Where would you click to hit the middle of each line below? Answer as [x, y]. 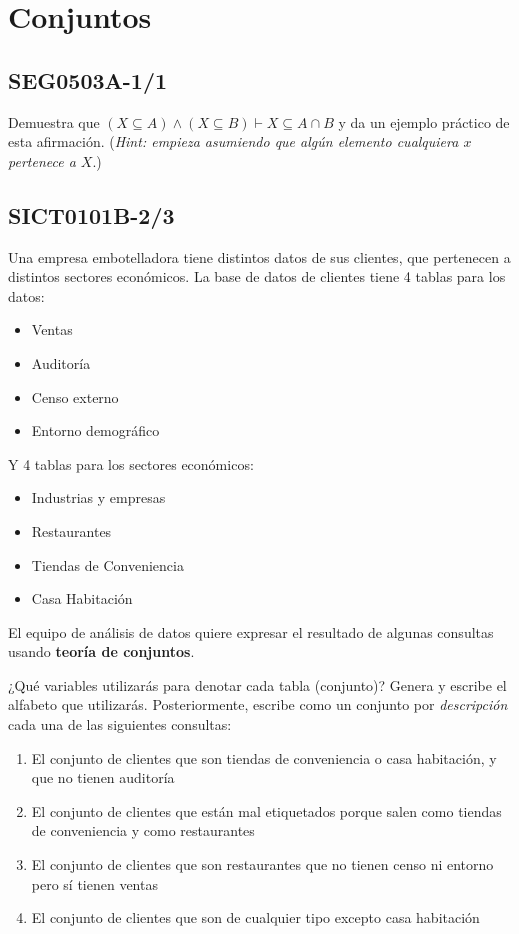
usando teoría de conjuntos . [101, 651]
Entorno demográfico [95, 430]
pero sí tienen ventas [94, 883]
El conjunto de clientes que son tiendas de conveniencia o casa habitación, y [264, 757]
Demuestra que [54, 121]
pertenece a [42, 160]
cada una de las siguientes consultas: [120, 724]
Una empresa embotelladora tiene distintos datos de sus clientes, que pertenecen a [259, 256]
